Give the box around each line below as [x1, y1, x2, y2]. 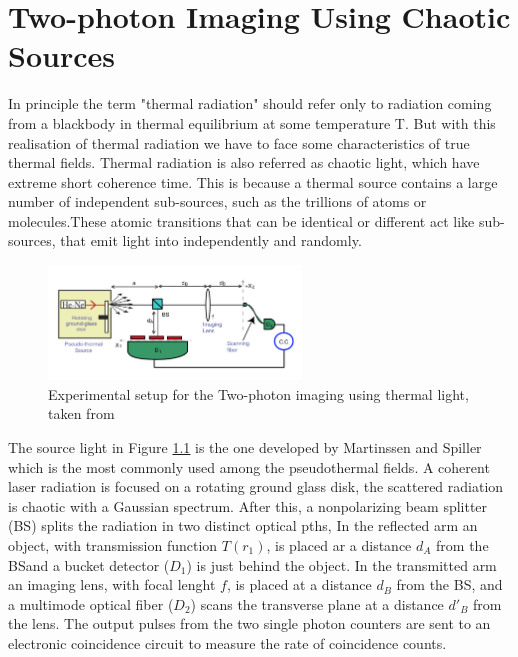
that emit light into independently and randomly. [60, 230, 362, 251]
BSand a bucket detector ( [8, 554, 170, 575]
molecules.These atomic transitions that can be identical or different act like [8, 210, 475, 231]
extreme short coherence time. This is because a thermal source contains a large [8, 171, 498, 192]
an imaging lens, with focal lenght [8, 574, 216, 595]
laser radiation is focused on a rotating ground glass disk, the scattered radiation [8, 476, 504, 497]
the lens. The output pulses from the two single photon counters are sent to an [8, 613, 491, 634]
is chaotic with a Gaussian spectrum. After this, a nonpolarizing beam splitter [8, 495, 488, 516]
